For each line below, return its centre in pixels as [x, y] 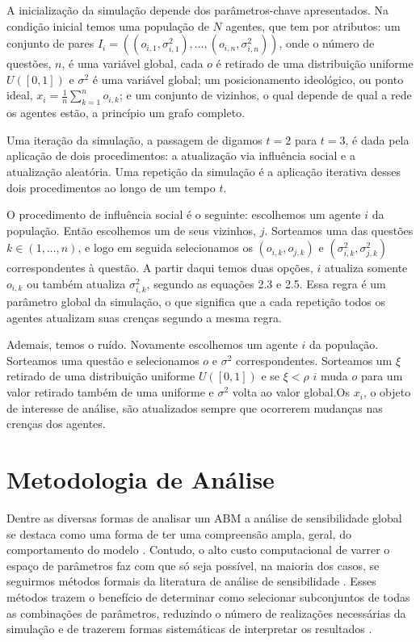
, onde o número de [327, 43]
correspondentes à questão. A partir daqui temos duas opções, [160, 268]
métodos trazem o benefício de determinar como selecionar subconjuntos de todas [208, 596]
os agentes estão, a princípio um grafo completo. [126, 113]
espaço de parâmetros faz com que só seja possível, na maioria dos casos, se [193, 565]
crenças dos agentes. [56, 424]
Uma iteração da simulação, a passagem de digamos [134, 139]
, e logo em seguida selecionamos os [165, 248]
